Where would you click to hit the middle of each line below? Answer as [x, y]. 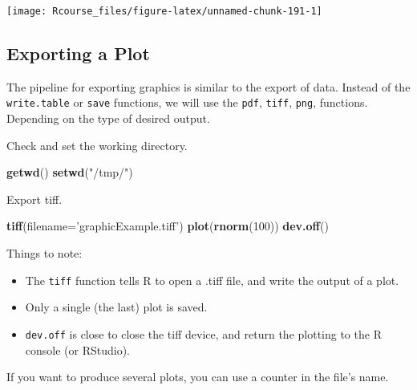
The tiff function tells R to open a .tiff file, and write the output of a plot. [212, 280]
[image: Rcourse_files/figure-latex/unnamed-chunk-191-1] [164, 11]
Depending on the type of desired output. [108, 118]
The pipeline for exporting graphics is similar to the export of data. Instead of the [208, 86]
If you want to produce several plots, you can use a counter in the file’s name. [198, 377]
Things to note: [45, 253]
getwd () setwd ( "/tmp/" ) [70, 172]
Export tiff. [34, 199]
